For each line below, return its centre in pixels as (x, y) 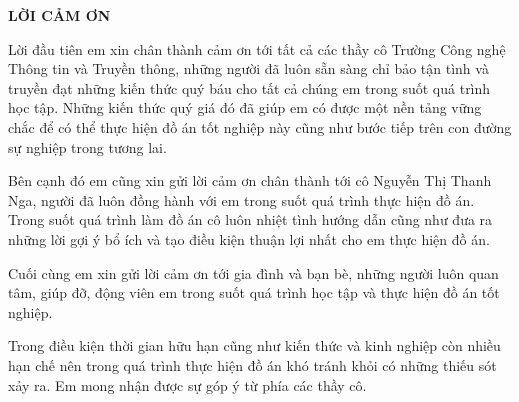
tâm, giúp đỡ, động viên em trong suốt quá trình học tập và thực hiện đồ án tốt (254, 292)
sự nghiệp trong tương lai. (87, 146)
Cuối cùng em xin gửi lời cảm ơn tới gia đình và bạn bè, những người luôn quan (253, 272)
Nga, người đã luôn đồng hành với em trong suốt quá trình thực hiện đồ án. (241, 199)
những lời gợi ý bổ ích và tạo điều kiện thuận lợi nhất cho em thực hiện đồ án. (249, 238)
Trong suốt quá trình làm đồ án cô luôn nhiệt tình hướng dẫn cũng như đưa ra (250, 219)
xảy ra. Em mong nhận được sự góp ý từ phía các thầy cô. (187, 384)
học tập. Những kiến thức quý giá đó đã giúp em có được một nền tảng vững (245, 107)
